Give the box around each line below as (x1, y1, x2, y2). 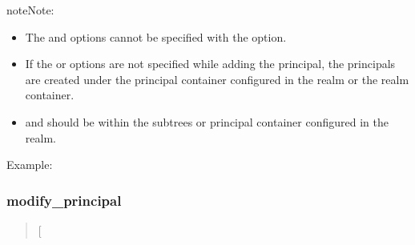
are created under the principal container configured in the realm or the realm (25, 70, 409, 87)
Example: (6, 156, 53, 173)
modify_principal (6, 190, 122, 210)
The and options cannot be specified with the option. (25, 28, 287, 45)
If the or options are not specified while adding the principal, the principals (25, 55, 396, 72)
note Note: (6, 2, 54, 18)
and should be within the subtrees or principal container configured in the (25, 113, 389, 130)
